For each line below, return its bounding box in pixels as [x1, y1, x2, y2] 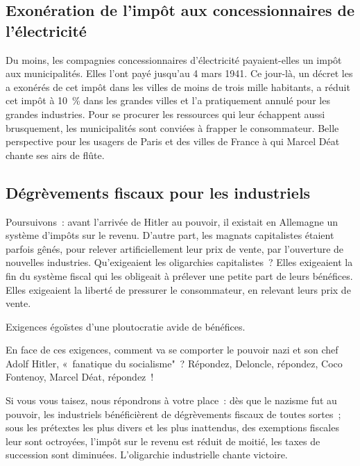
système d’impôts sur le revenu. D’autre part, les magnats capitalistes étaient [6, 228, 334, 242]
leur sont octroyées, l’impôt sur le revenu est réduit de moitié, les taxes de [6, 433, 320, 448]
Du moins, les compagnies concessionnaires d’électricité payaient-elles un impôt [6, 52, 342, 67]
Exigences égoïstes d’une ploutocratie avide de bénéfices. [6, 319, 246, 333]
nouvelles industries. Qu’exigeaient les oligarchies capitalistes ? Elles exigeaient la [6, 255, 353, 269]
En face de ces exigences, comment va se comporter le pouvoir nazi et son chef [6, 342, 338, 357]
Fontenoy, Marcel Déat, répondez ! [6, 369, 154, 384]
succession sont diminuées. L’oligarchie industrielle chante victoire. [6, 447, 288, 462]
